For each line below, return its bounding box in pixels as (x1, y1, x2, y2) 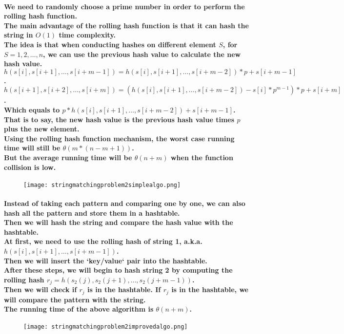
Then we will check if (4, 284, 77, 295)
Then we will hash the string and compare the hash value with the (4, 217, 233, 227)
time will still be (4, 143, 61, 153)
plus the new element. (4, 124, 80, 134)
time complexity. (59, 30, 116, 40)
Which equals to (4, 104, 60, 114)
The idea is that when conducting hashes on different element (4, 39, 216, 49)
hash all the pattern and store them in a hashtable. (4, 207, 180, 218)
